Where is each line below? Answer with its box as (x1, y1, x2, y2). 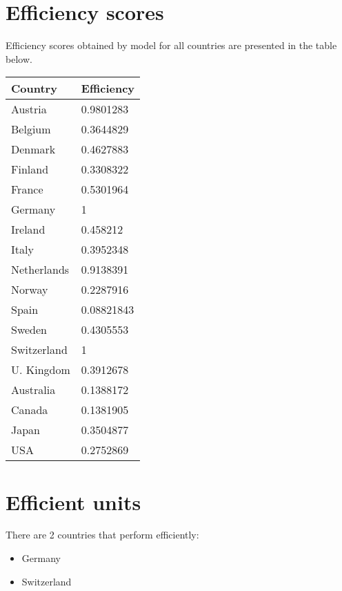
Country (11, 80, 57, 97)
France (11, 181, 43, 198)
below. (6, 51, 32, 66)
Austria (11, 101, 47, 118)
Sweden (11, 321, 48, 338)
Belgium (11, 121, 51, 138)
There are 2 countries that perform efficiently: (6, 527, 199, 542)
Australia (11, 382, 56, 398)
